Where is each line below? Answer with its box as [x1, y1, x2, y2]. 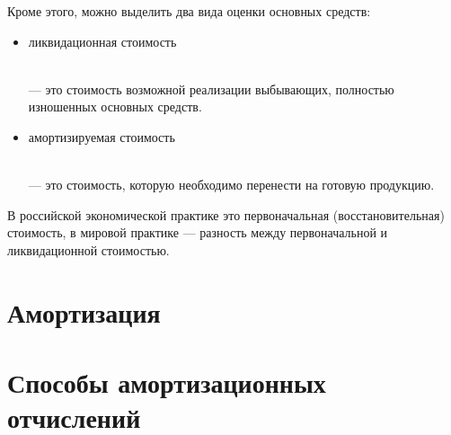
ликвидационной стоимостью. [7, 240, 170, 259]
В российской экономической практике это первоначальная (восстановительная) [7, 205, 445, 224]
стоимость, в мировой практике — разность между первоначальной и [7, 223, 388, 242]
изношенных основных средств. [28, 97, 202, 116]
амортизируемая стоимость [28, 127, 175, 146]
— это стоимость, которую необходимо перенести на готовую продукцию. [28, 175, 435, 194]
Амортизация [7, 293, 161, 330]
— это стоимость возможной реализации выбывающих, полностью [28, 79, 394, 98]
